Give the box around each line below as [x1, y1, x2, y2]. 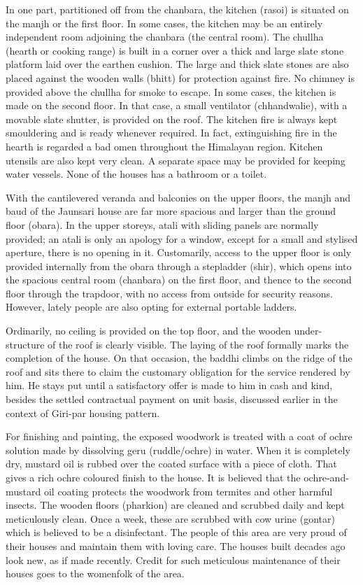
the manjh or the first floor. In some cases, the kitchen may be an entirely [6, 15, 323, 30]
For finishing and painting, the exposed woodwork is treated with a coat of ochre [6, 429, 353, 444]
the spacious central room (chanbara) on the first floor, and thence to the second [6, 272, 352, 287]
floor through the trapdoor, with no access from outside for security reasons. [6, 286, 333, 300]
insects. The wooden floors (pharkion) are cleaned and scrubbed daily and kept [6, 498, 345, 512]
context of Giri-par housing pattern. [6, 405, 160, 420]
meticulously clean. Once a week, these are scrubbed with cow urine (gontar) [6, 511, 335, 526]
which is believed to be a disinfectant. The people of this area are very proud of [6, 525, 347, 540]
